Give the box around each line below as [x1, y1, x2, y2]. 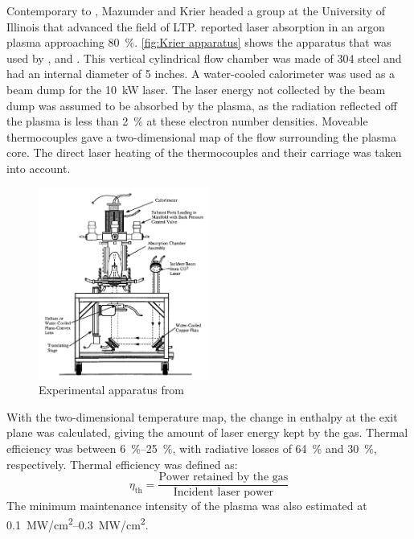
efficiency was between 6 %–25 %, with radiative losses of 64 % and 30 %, [6, 440, 377, 457]
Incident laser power [173, 487, 273, 499]
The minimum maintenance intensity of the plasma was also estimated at [6, 497, 367, 514]
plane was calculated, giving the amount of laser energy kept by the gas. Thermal [6, 424, 408, 441]
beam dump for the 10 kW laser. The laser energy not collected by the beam [6, 80, 386, 97]
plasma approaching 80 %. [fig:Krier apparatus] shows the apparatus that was [6, 34, 391, 51]
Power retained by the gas [158, 471, 289, 483]
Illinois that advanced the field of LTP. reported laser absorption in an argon [6, 18, 385, 35]
